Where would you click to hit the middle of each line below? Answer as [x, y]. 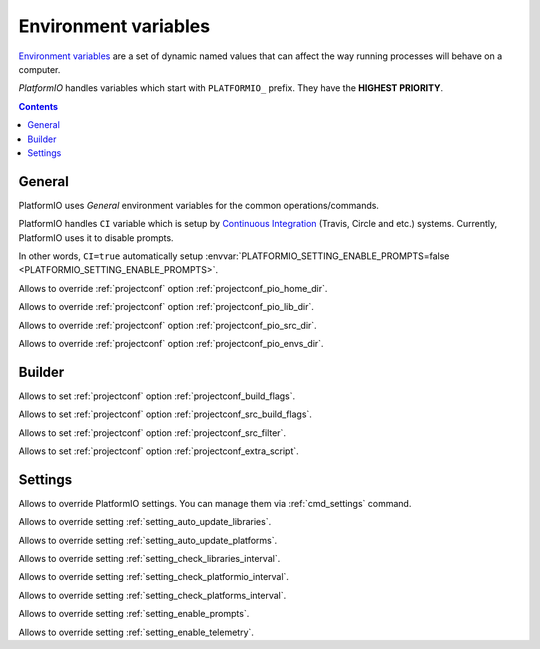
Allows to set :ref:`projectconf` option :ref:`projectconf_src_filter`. [152, 432]
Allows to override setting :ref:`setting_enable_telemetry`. [136, 632]
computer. [39, 69]
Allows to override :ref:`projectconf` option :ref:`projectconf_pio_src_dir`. [167, 325]
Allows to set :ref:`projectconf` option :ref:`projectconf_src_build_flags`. [165, 414]
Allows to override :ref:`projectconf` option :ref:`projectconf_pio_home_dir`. [173, 288]
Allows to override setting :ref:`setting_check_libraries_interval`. [149, 559]
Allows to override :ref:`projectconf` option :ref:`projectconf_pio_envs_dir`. [171, 343]
